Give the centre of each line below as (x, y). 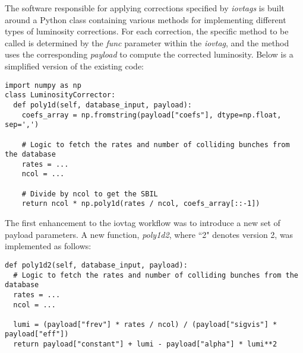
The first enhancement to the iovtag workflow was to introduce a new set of (143, 223)
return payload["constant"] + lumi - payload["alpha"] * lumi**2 (145, 344)
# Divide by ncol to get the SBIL (90, 194)
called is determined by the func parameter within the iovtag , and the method (147, 42)
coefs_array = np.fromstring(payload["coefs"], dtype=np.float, (151, 115)
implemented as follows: (48, 246)
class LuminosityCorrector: (60, 95)
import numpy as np (43, 85)
